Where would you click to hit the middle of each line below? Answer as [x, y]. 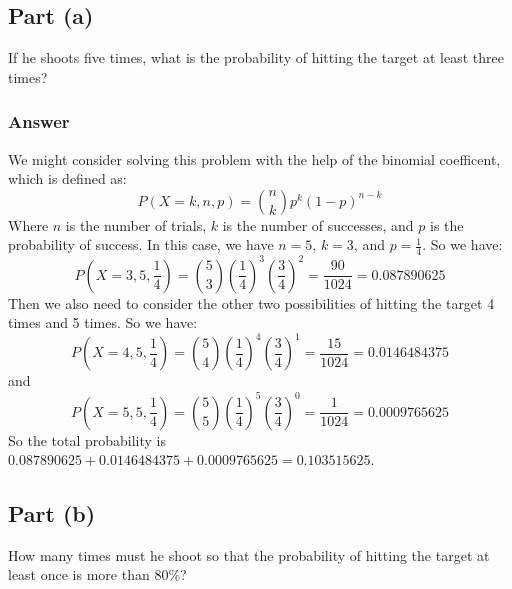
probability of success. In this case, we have [141, 244]
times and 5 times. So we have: [103, 322]
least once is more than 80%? [97, 574]
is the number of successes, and [318, 224]
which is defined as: [67, 178]
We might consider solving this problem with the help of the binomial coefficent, [254, 158]
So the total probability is [87, 439]
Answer [39, 121]
